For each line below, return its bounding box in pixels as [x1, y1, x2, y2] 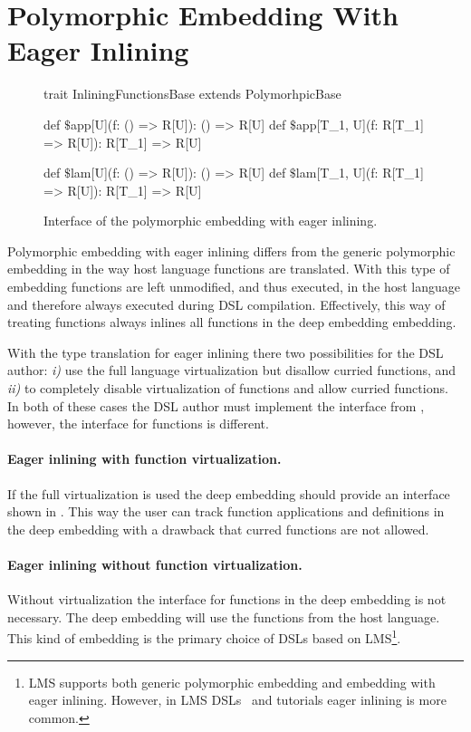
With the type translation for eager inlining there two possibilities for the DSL [7, 342, 444, 361]
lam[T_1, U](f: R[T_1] [295, 163, 424, 182]
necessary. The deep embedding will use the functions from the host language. [7, 607, 440, 626]
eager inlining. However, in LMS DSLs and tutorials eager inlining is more [28, 690, 447, 709]
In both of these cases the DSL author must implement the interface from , [7, 396, 425, 415]
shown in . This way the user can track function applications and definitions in [7, 502, 445, 521]
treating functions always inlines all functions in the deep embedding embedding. [7, 313, 457, 332]
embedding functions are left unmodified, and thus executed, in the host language [7, 277, 461, 296]
